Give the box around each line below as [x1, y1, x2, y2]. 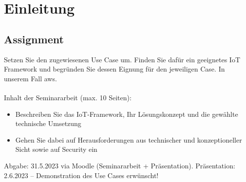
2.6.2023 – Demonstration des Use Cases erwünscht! [4, 170, 159, 180]
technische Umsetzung [15, 118, 81, 128]
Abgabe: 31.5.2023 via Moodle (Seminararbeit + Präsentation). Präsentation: [4, 160, 235, 170]
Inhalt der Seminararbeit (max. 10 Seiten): [4, 92, 132, 102]
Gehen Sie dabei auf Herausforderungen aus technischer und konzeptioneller [15, 134, 242, 145]
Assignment [4, 31, 64, 46]
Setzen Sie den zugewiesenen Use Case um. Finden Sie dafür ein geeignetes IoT [4, 54, 241, 64]
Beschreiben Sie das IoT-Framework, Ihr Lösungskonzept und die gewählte [15, 109, 238, 119]
